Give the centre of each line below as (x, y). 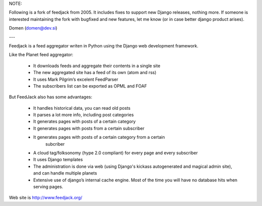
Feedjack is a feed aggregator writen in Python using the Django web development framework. (104, 45)
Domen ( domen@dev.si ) (33, 28)
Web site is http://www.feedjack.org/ (46, 198)
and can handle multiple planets (65, 173)
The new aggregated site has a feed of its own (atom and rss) (95, 73)
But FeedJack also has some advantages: (50, 97)
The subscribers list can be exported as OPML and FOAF (90, 86)
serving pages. (48, 187)
